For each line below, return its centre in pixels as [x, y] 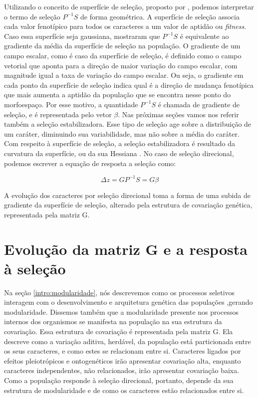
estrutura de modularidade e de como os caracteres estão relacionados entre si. [124, 390]
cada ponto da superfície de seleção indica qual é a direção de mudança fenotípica [129, 85]
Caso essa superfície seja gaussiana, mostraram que [82, 36]
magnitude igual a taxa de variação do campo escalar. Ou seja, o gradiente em [124, 75]
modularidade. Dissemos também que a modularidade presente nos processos [121, 311]
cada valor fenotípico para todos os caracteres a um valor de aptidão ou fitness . [125, 26]
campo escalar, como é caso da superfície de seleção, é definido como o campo [123, 55]
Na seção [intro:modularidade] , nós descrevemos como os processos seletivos [120, 292]
